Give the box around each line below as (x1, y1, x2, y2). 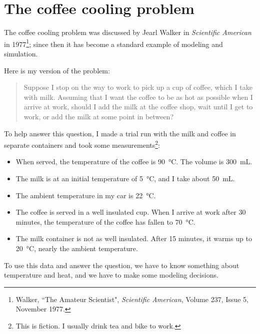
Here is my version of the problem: (4, 65, 110, 75)
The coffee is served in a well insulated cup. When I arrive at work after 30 (15, 207, 246, 217)
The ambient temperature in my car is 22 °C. (15, 190, 156, 200)
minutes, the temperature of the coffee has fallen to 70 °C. (15, 216, 195, 227)
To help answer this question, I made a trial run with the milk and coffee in (4, 128, 236, 138)
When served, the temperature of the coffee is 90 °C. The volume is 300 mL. (15, 156, 252, 167)
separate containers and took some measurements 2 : (4, 138, 160, 150)
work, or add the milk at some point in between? (23, 111, 173, 121)
